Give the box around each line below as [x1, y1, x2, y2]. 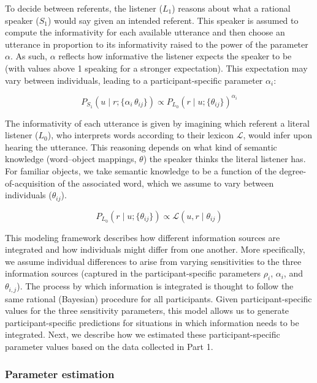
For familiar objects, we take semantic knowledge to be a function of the [5, 165, 277, 177]
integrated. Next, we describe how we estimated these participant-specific [5, 328, 280, 341]
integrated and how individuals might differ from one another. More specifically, [5, 243, 305, 256]
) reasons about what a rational [172, 2, 291, 14]
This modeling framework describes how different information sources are [5, 231, 280, 244]
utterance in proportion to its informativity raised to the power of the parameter [5, 37, 308, 50]
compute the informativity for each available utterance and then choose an [5, 26, 285, 39]
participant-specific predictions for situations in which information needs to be [5, 316, 299, 329]
